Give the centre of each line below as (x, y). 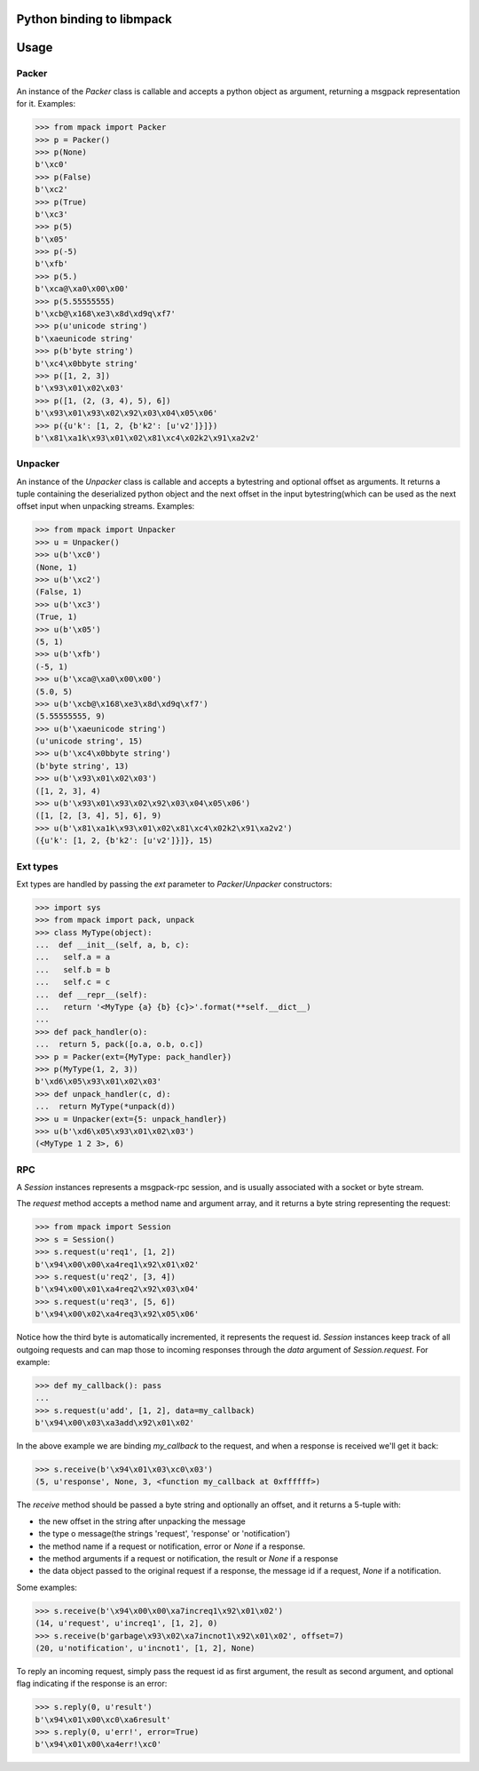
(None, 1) (56, 567)
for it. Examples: (46, 104)
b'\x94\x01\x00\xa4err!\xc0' (98, 1744)
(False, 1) (59, 592)
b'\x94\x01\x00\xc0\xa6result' (103, 1719)
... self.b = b (73, 969)
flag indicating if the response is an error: (92, 1684)
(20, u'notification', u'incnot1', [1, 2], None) (145, 1648)
